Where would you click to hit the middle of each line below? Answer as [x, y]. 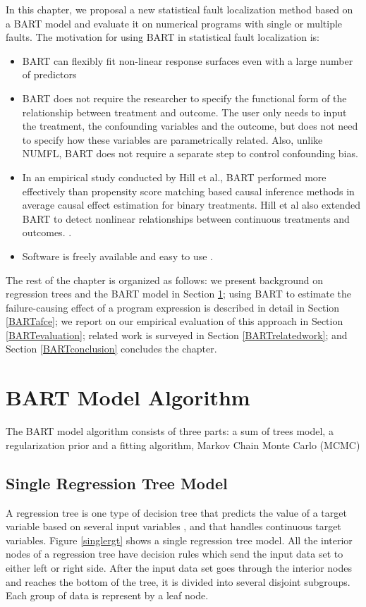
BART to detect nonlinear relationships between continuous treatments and [186, 218]
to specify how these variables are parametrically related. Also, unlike [172, 139]
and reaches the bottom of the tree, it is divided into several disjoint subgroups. [178, 581]
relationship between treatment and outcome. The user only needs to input [184, 112]
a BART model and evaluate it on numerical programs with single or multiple [174, 23]
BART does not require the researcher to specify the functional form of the [184, 98]
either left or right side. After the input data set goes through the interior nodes [179, 567]
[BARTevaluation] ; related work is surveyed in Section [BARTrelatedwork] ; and [177, 335]
